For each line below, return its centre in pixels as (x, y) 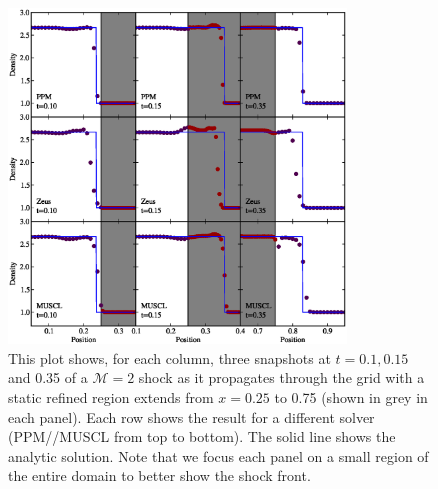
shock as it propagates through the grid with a (281, 377)
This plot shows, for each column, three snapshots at (169, 357)
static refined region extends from (111, 396)
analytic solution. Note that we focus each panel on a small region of (218, 455)
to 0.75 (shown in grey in (351, 396)
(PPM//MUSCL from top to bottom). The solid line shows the (202, 436)
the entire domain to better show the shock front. (159, 475)
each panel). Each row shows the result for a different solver (191, 416)
